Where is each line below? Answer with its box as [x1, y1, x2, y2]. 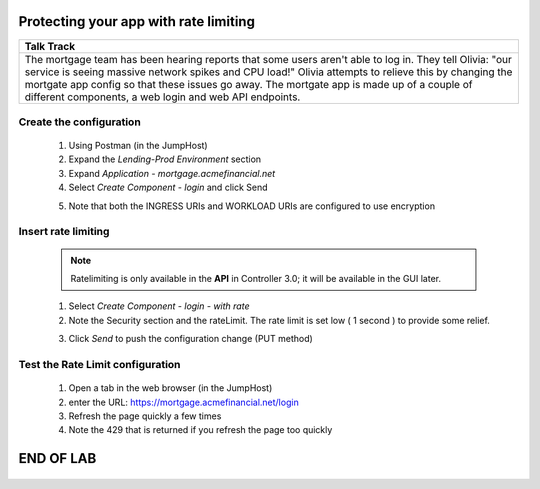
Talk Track [24, 39, 75, 53]
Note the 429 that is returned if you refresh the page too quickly [68, 424, 333, 436]
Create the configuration [18, 115, 142, 129]
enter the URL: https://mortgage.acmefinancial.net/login [68, 396, 299, 408]
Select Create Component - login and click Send [68, 181, 269, 194]
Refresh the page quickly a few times [68, 410, 222, 422]
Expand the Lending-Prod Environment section [68, 153, 262, 165]
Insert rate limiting [18, 225, 110, 239]
